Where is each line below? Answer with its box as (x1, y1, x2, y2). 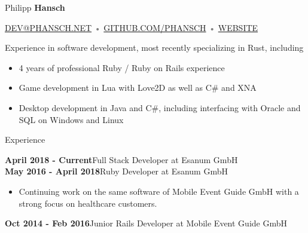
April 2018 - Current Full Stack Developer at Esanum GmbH (5, 153, 238, 165)
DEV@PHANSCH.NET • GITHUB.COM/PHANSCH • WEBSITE (5, 21, 258, 33)
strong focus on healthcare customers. (19, 197, 157, 209)
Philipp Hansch (5, 1, 65, 13)
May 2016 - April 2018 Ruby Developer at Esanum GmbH (5, 165, 228, 177)
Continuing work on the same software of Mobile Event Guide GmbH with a (19, 185, 299, 197)
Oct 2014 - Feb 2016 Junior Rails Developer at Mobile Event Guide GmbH (5, 217, 287, 229)
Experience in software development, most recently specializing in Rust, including (5, 41, 304, 54)
